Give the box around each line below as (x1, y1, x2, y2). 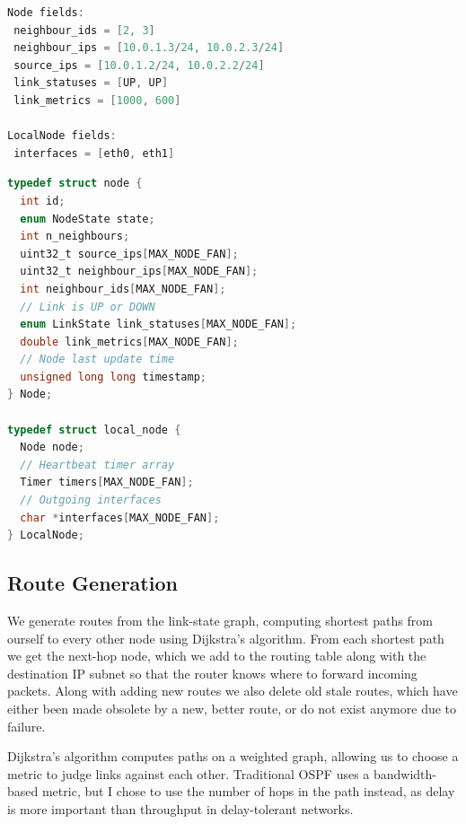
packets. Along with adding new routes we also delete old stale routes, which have (7, 681, 458, 700)
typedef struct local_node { (7, 423, 181, 436)
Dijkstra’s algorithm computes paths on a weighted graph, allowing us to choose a (7, 747, 459, 766)
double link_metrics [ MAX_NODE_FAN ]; (20, 335, 239, 348)
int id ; (20, 194, 66, 207)
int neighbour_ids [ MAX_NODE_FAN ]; (20, 282, 226, 295)
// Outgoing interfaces (20, 494, 162, 507)
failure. (7, 716, 46, 735)
